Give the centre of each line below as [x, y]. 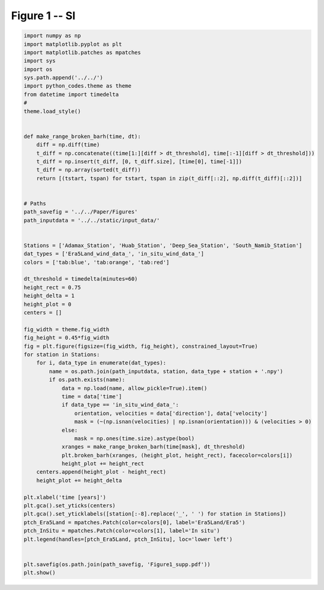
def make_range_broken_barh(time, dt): [82, 136]
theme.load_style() [52, 111]
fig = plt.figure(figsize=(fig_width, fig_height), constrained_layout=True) [141, 346]
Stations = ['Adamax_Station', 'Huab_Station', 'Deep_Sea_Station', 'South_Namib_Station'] [163, 245]
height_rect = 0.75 [52, 287]
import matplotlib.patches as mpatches [82, 52]
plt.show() [40, 573]
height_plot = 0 [48, 304]
